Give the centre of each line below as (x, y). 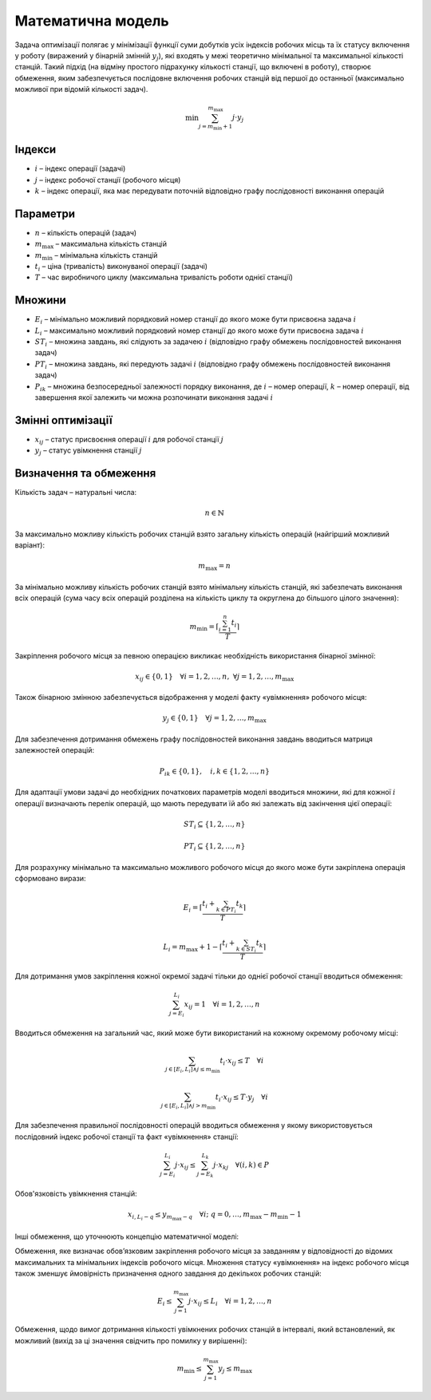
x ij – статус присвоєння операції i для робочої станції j (129, 440)
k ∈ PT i (226, 910)
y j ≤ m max (235, 1369)
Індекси (36, 150)
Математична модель (92, 21)
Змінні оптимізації (64, 420)
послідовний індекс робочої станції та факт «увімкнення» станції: (127, 1137)
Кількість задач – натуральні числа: (76, 492)
